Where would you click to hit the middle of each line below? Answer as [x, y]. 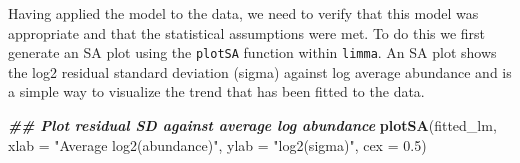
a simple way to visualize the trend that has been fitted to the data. [216, 91]
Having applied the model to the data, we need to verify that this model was [243, 13]
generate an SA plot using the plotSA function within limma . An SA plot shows [252, 52]
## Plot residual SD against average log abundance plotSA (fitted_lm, [252, 125]
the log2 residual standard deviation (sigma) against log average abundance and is [260, 71]
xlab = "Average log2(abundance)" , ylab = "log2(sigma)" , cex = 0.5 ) [217, 144]
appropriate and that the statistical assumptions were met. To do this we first [247, 32]
